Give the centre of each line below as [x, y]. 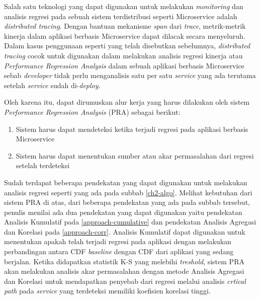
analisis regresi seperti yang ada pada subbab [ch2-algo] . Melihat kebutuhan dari [128, 192]
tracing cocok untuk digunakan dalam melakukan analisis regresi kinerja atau [123, 55]
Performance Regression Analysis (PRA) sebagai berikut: [92, 111]
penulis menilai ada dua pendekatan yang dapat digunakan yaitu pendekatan [123, 212]
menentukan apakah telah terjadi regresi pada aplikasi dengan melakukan [118, 241]
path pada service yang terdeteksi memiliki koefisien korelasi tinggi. [107, 291]
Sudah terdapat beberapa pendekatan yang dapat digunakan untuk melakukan [126, 182]
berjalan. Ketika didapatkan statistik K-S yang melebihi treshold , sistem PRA [124, 261]
